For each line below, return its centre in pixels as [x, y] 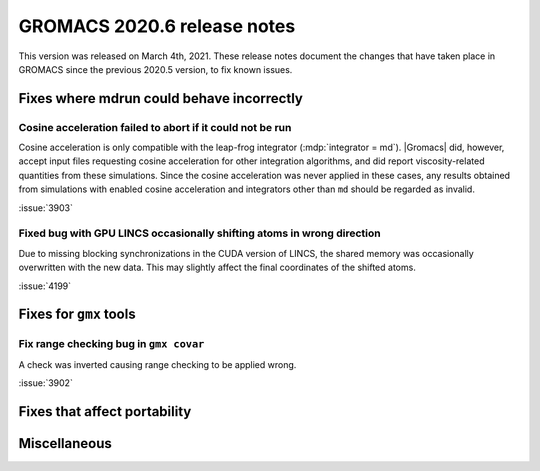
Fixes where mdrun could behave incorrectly [161, 98]
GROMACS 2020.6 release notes [157, 26]
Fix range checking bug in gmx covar [111, 344]
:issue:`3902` [46, 383]
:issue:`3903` [46, 207]
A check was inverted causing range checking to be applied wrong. [157, 364]
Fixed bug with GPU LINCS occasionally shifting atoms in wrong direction [199, 233]
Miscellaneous [65, 443]
